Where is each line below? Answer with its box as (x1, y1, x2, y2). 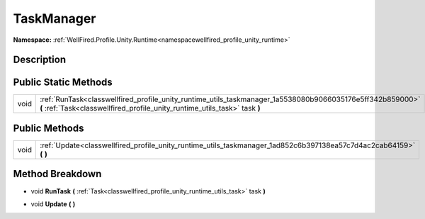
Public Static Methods (13, 77, 113, 89)
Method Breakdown (13, 168, 102, 180)
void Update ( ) (30, 199, 76, 208)
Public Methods (13, 122, 84, 134)
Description (13, 54, 67, 66)
